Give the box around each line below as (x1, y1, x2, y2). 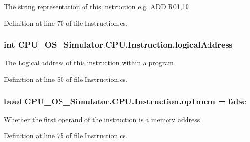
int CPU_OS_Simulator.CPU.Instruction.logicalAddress (4, 39, 233, 51)
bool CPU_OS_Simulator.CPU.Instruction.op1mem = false (4, 95, 247, 107)
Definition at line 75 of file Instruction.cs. (4, 130, 127, 141)
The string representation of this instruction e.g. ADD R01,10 (4, 1, 189, 11)
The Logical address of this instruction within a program (4, 58, 174, 68)
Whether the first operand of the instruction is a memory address (4, 114, 200, 124)
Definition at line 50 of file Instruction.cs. (4, 74, 127, 84)
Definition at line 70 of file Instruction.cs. (4, 18, 127, 28)
